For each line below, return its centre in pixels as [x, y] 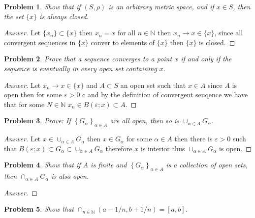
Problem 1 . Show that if [42, 6]
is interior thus [163, 148]
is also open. [70, 176]
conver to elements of [123, 42]
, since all [229, 33]
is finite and [109, 165]
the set [14, 16]
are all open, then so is [144, 121]
